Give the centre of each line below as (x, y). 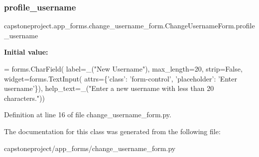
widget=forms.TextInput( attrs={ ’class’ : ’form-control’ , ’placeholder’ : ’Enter (121, 78)
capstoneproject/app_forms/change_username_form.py (90, 148)
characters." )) (25, 98)
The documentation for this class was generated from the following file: (112, 131)
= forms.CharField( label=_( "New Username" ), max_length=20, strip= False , (123, 69)
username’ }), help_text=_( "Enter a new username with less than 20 (109, 88)
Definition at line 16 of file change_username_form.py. (88, 115)
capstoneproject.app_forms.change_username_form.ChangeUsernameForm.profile (129, 26)
